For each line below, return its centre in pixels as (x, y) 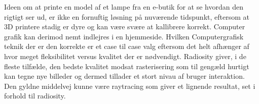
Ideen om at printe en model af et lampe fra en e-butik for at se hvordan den (124, 7)
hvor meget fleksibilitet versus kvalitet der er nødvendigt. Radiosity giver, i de (125, 56)
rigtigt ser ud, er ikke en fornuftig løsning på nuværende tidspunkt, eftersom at (127, 16)
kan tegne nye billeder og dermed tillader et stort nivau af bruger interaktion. (124, 76)
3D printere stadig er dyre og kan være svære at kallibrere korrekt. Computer (125, 27)
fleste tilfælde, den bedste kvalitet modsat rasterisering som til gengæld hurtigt (127, 66)
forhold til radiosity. (35, 96)
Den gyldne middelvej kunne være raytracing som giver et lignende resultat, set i (130, 86)
